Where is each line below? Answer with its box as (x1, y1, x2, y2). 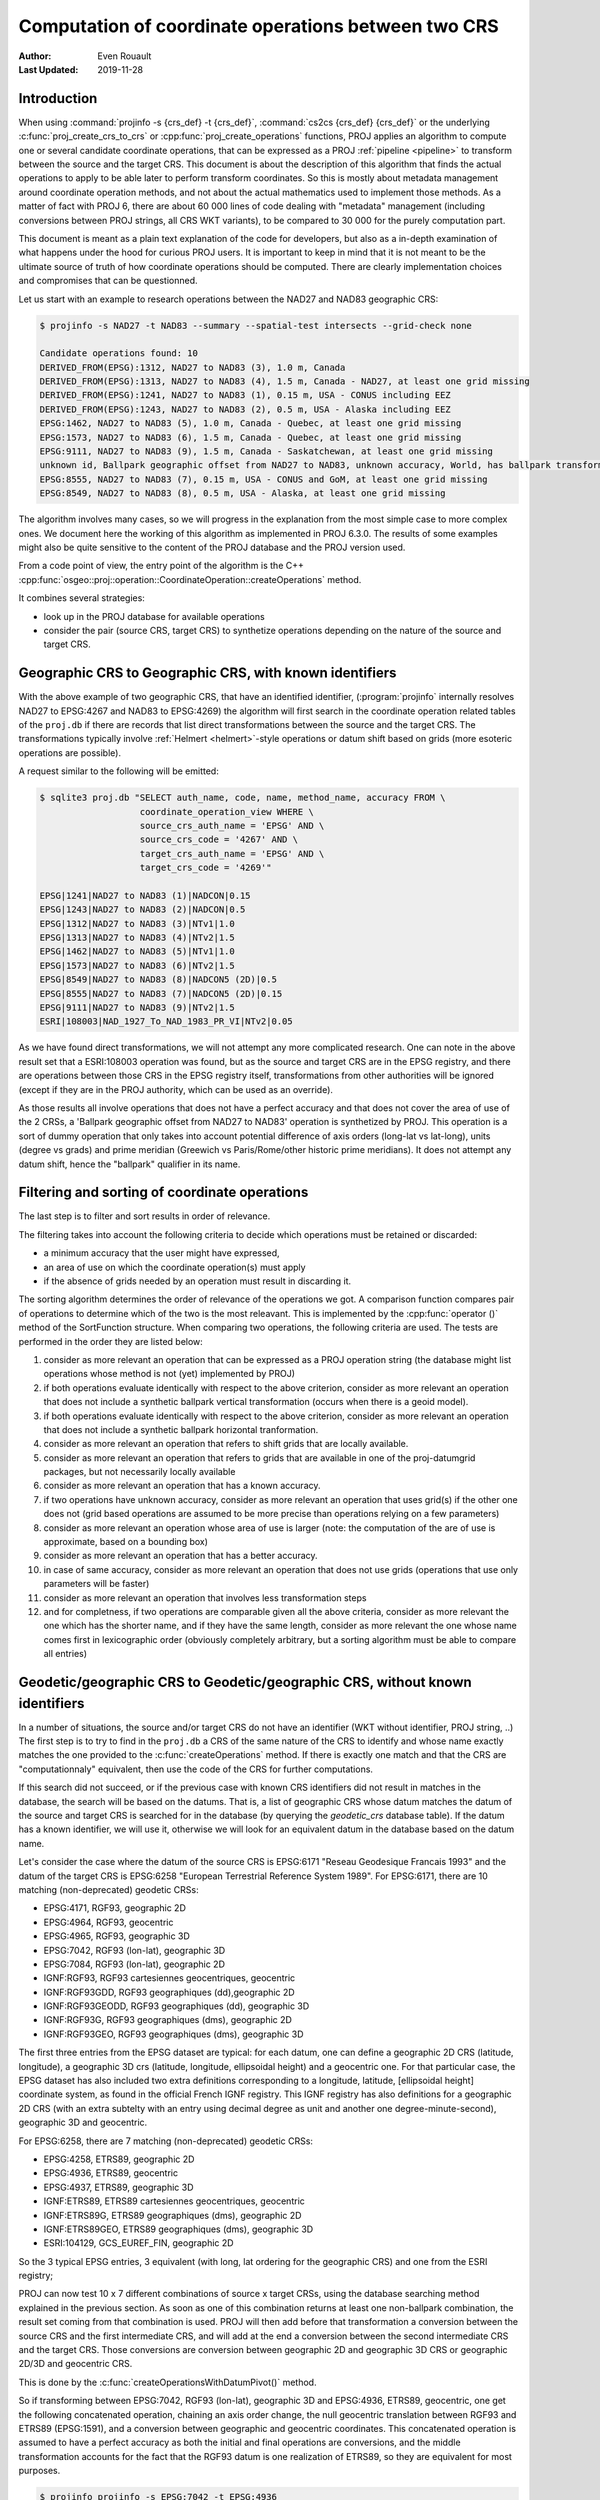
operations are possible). (18, 746, 122, 759)
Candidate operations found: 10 (39, 348, 199, 359)
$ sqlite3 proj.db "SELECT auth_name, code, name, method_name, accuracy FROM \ (39, 792, 446, 804)
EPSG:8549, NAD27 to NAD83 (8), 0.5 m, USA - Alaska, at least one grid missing (39, 488, 446, 499)
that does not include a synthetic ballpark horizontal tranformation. (43, 1423, 319, 1435)
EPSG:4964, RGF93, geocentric (43, 1916, 174, 1928)
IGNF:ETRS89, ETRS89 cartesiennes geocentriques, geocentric (43, 2195, 305, 2207)
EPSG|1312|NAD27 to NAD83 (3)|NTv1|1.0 (39, 918, 235, 929)
